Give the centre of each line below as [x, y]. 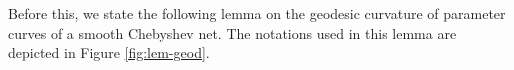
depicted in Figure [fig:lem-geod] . [109, 52]
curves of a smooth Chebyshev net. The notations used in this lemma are [232, 32]
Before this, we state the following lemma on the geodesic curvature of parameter [257, 13]
